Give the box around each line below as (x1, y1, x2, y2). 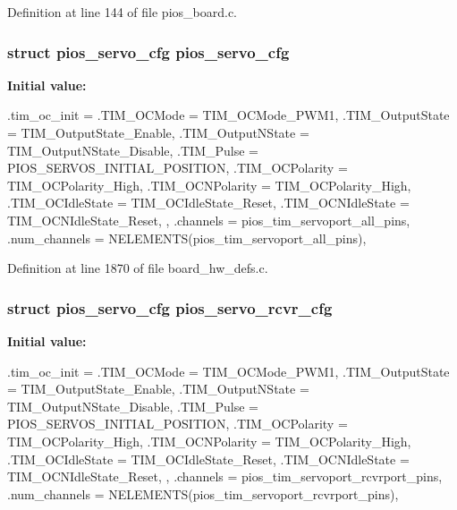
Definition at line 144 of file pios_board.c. (7, 3, 238, 21)
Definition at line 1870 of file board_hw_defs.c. (7, 259, 268, 277)
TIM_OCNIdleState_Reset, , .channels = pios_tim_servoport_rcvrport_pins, (7, 467, 443, 486)
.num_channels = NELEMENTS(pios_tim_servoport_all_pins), (7, 228, 367, 247)
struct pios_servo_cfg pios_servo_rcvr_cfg (7, 296, 333, 319)
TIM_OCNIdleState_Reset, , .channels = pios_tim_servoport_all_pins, (7, 210, 410, 229)
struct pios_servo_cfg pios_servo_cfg (7, 40, 290, 63)
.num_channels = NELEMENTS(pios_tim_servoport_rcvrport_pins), (7, 484, 399, 503)
